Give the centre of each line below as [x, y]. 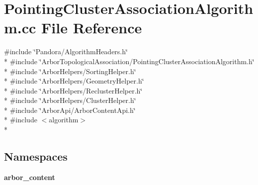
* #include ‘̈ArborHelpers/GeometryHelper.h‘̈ [74, 81]
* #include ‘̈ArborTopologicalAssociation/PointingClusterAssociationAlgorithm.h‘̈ [129, 61]
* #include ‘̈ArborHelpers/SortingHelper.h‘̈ [70, 71]
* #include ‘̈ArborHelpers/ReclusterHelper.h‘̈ [73, 90]
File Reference [92, 28]
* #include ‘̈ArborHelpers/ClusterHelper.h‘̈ [70, 100]
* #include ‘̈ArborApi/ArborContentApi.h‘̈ [70, 110]
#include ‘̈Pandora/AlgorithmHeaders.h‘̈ [66, 51]
